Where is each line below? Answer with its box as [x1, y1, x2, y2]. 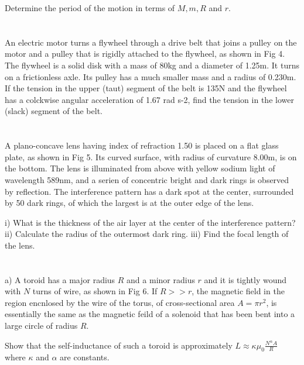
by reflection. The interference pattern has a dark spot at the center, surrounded [5, 185, 294, 197]
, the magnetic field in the [192, 285, 285, 297]
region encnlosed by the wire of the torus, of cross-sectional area [5, 296, 235, 308]
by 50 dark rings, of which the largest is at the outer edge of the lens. [5, 197, 254, 209]
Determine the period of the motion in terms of [5, 2, 175, 13]
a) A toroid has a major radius [5, 273, 115, 285]
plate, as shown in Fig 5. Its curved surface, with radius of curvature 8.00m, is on [5, 150, 297, 163]
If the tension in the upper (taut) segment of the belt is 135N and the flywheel [5, 82, 287, 94]
